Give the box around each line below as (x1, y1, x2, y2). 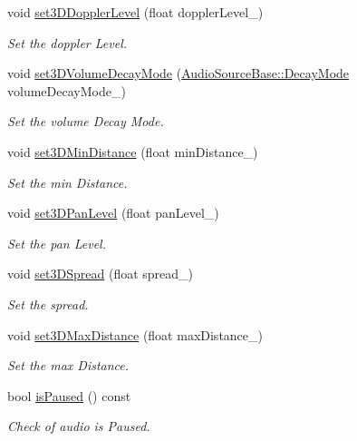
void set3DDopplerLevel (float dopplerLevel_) (7, 3, 264, 21)
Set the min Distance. (7, 172, 128, 191)
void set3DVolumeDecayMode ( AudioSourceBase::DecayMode (7, 64, 350, 83)
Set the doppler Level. (7, 33, 128, 52)
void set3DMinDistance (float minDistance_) (7, 142, 258, 161)
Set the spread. (7, 294, 89, 313)
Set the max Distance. (7, 356, 130, 375)
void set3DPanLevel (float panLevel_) (7, 203, 219, 222)
